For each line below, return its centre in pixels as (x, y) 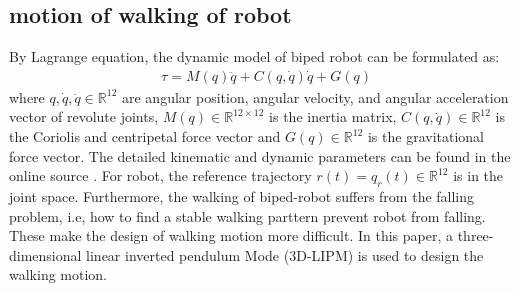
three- (475, 235)
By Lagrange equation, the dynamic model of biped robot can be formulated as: (254, 56)
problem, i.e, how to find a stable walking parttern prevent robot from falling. (247, 215)
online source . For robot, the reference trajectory (160, 175)
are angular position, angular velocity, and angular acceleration (315, 96)
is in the (478, 175)
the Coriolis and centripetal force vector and (145, 136)
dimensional (45, 254)
